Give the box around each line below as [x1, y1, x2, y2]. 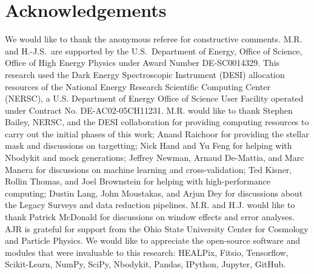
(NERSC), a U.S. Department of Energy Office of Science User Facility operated [5, 92, 304, 105]
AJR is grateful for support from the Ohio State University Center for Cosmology [5, 222, 309, 235]
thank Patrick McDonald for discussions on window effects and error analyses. [5, 210, 295, 223]
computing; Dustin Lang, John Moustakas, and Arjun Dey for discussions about [5, 186, 303, 199]
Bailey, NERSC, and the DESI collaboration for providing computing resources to [5, 116, 309, 128]
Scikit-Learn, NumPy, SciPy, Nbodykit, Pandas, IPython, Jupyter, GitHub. [5, 258, 286, 270]
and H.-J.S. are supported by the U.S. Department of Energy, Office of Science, [5, 44, 302, 57]
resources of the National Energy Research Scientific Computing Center [5, 80, 270, 93]
